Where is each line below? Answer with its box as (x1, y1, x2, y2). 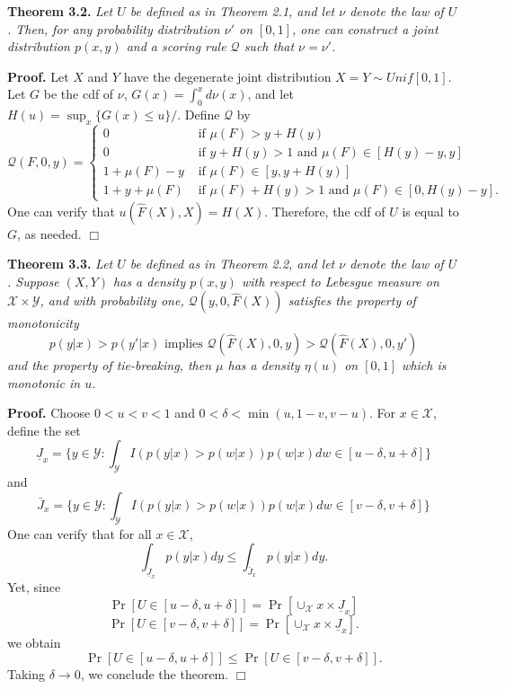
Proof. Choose (7, 403, 91, 422)
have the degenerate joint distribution (123, 66, 332, 85)
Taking (7, 664, 46, 683)
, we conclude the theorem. (80, 664, 229, 683)
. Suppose (7, 271, 59, 290)
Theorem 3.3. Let (7, 254, 113, 273)
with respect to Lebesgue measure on (241, 271, 439, 290)
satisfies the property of (288, 291, 416, 310)
